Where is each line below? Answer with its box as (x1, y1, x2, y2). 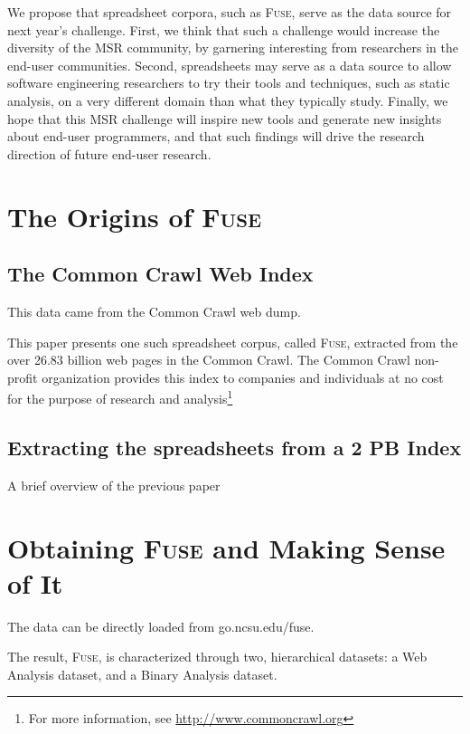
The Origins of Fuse (7, 197, 262, 234)
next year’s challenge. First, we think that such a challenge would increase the (7, 20, 440, 39)
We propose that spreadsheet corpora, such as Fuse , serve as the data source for (7, 3, 452, 21)
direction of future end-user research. (7, 144, 211, 163)
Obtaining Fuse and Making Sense (7, 529, 446, 566)
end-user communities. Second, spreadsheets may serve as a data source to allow (7, 55, 452, 74)
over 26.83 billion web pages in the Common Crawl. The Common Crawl (7, 350, 410, 369)
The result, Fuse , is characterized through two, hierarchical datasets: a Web (7, 647, 428, 666)
